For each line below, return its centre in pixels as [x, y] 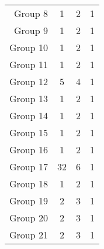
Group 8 [31, 13]
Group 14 [29, 115]
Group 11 [29, 64]
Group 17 [29, 166]
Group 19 [29, 201]
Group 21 [29, 235]
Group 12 [29, 81]
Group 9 [31, 30]
